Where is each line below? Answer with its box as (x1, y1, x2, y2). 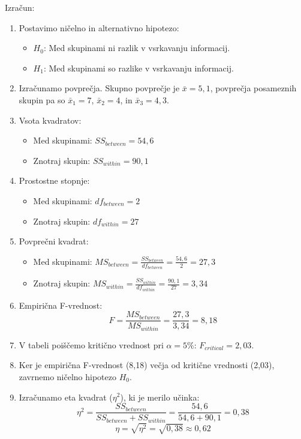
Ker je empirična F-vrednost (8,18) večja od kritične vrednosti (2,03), (19, 359, 275, 371)
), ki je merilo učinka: (120, 390, 200, 403)
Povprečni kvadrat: (19, 235, 89, 247)
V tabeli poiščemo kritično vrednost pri (19, 338, 164, 351)
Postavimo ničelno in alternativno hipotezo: (19, 21, 179, 34)
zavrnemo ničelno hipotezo (19, 370, 117, 383)
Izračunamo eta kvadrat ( (19, 390, 113, 403)
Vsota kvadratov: (19, 114, 82, 126)
